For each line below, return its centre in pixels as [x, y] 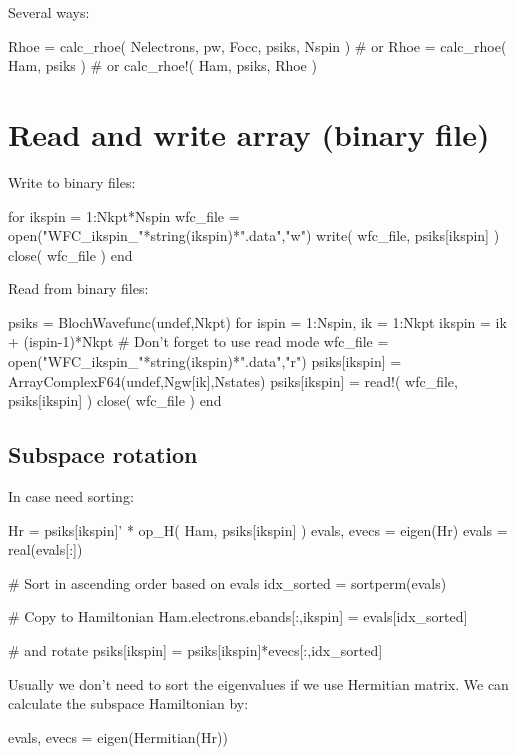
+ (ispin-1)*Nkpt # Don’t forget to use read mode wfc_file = [198, 341]
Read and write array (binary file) [249, 133]
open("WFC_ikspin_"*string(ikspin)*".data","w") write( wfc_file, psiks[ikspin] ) [254, 235]
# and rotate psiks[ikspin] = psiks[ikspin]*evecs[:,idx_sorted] [195, 650]
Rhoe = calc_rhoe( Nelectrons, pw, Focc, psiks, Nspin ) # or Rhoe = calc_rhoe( [257, 45]
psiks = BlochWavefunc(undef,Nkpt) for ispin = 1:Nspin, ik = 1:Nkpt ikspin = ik [257, 321]
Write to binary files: [72, 181]
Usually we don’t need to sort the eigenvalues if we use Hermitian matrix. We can [258, 683]
